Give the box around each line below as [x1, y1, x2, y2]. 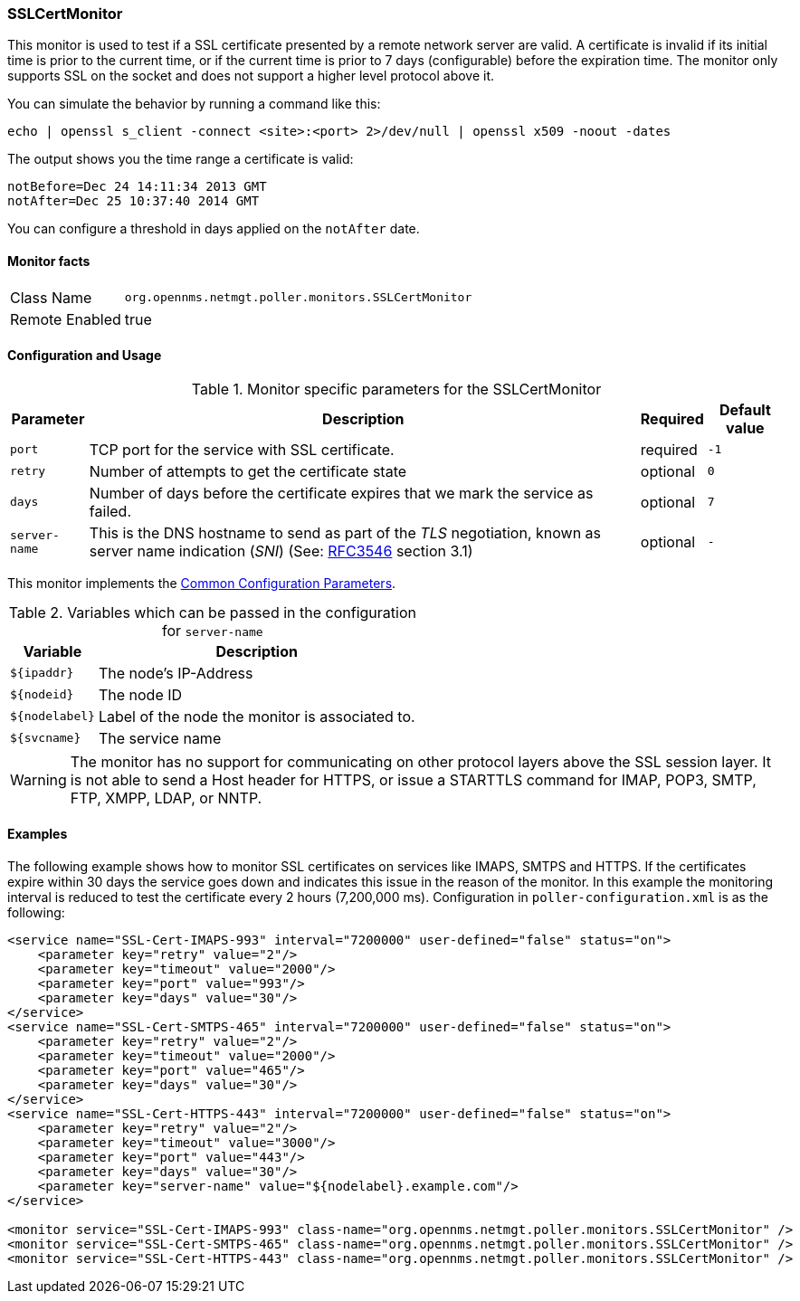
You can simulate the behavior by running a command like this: [7, 96, 381, 112]
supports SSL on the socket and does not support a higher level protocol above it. [7, 68, 495, 84]
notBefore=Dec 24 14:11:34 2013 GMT [7, 179, 267, 195]
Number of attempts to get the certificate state [89, 461, 407, 480]
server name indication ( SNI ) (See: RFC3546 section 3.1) [89, 541, 473, 560]
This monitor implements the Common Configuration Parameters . [7, 575, 396, 591]
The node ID [98, 685, 183, 704]
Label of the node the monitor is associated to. [98, 707, 415, 726]
